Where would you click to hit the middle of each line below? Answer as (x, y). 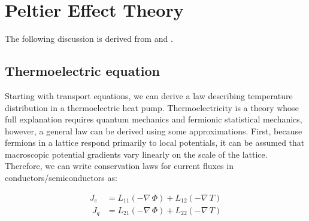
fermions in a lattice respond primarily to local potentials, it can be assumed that (155, 142)
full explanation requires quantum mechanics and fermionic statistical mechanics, (154, 119)
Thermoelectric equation (83, 71)
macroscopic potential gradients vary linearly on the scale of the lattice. (136, 154)
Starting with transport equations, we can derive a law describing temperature (149, 95)
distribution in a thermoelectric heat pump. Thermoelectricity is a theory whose (152, 107)
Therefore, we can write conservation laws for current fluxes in (119, 166)
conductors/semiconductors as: (61, 178)
